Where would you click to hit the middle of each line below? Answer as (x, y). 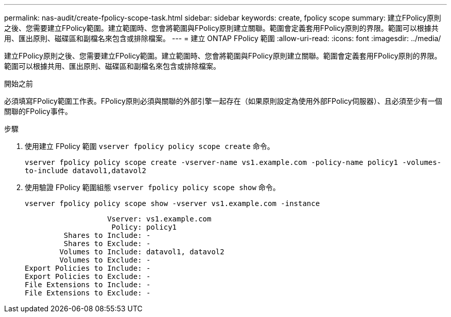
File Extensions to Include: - (88, 285)
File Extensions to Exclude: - (88, 293)
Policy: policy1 (144, 227)
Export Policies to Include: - (88, 268)
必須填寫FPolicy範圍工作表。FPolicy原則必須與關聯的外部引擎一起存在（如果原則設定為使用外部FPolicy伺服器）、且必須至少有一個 (223, 101)
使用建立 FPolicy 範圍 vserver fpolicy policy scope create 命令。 (150, 146)
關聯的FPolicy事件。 (38, 111)
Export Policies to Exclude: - (88, 276)
